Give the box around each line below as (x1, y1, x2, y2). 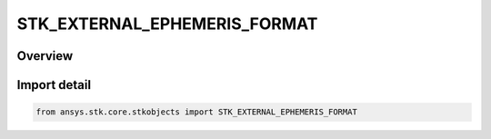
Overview (16, 48, 74, 64)
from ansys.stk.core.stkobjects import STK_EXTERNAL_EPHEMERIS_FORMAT (35, 107, 358, 117)
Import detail (16, 77, 91, 93)
